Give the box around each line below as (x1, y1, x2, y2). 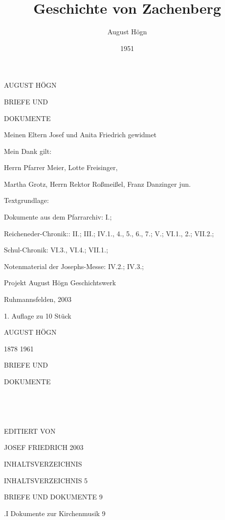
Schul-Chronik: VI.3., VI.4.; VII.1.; (4, 245, 108, 255)
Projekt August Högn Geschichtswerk (4, 277, 116, 288)
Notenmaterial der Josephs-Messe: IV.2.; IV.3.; (4, 261, 144, 271)
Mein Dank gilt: (4, 146, 52, 156)
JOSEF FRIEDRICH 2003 (4, 442, 84, 452)
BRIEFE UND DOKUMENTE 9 (4, 492, 103, 502)
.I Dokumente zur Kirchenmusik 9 (4, 508, 106, 518)
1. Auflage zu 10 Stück (4, 310, 71, 321)
